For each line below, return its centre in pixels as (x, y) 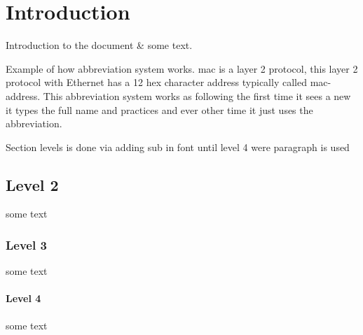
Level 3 (26, 245)
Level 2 (32, 184)
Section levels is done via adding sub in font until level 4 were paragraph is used (178, 147)
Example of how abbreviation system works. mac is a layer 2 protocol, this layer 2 (182, 68)
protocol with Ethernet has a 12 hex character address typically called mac (167, 82)
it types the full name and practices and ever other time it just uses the (159, 109)
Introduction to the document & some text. (99, 45)
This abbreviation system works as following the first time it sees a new (197, 95)
